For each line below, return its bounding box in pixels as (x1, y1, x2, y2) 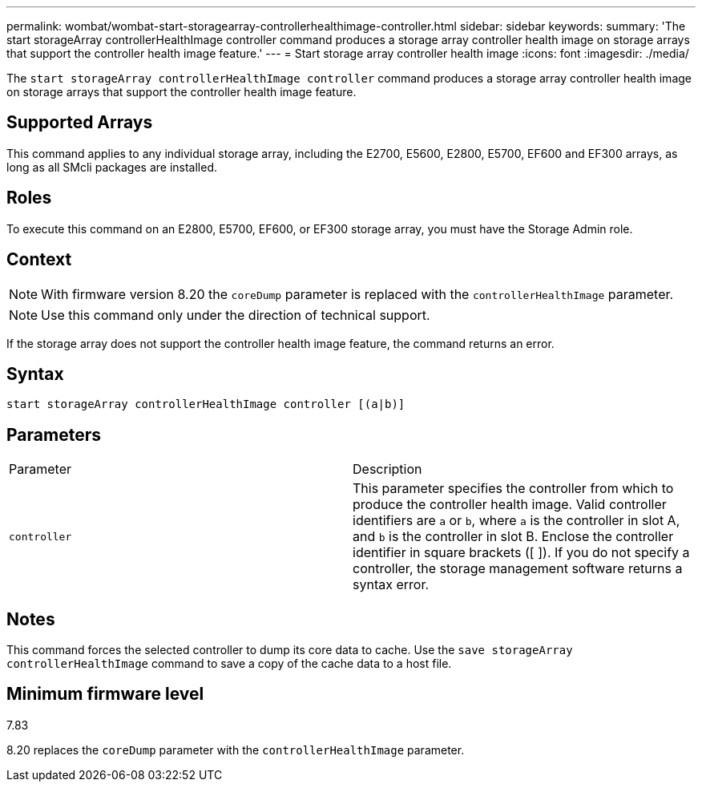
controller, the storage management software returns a (353, 560, 683, 577)
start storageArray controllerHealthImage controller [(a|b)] (6, 398, 405, 411)
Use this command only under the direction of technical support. (41, 306, 430, 323)
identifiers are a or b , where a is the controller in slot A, (353, 512, 680, 529)
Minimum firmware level (6, 684, 204, 705)
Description (353, 461, 422, 478)
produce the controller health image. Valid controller (353, 496, 667, 513)
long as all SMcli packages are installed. (6, 160, 217, 174)
